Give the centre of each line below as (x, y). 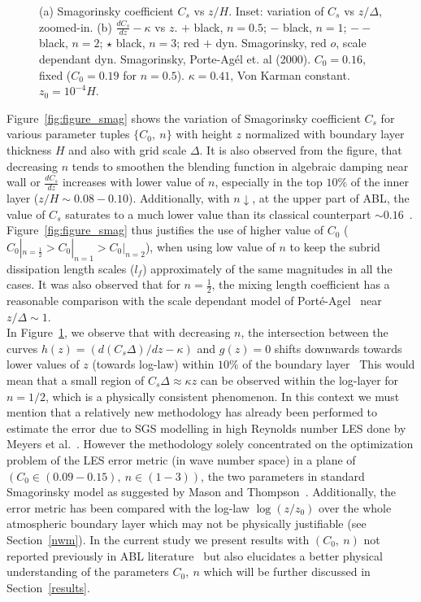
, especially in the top (269, 182)
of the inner (380, 182)
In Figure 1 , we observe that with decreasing (119, 332)
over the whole (355, 507)
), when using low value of (210, 246)
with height (204, 134)
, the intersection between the (315, 332)
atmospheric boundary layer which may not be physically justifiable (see (187, 523)
